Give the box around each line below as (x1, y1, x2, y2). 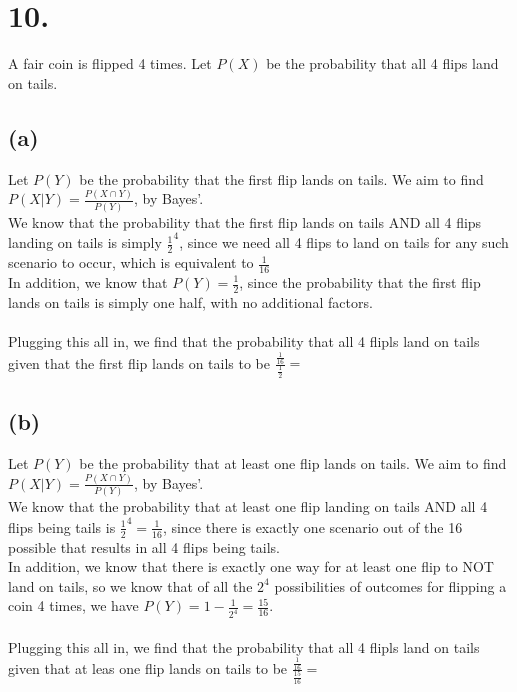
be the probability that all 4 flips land (266, 53, 499, 74)
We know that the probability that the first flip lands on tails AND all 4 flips (8, 211, 482, 232)
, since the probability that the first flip (239, 272, 481, 292)
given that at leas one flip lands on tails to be (8, 657, 288, 678)
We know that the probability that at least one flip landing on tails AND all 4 (8, 496, 488, 517)
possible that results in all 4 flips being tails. (8, 536, 280, 557)
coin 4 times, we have (8, 595, 139, 616)
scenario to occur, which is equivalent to (8, 252, 254, 273)
